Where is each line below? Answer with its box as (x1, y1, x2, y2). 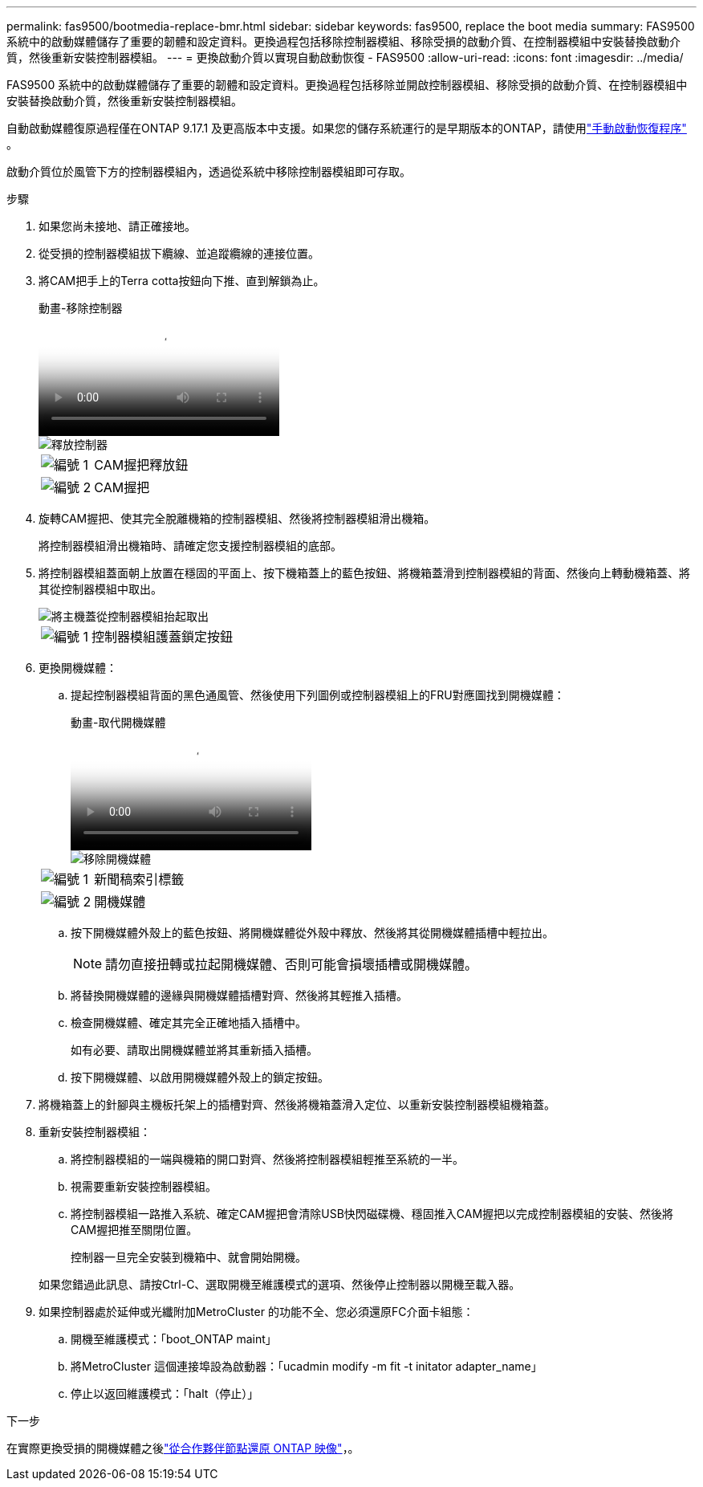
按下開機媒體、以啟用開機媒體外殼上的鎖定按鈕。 (71, 1070, 329, 1084)
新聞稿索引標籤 (94, 871, 185, 887)
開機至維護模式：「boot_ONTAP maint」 (71, 1332, 277, 1346)
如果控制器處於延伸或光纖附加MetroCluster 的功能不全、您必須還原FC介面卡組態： (39, 1305, 474, 1318)
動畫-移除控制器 (39, 301, 123, 315)
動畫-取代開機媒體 (71, 715, 166, 729)
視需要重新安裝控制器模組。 (71, 1179, 217, 1193)
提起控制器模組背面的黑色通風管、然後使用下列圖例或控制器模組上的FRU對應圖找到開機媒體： (71, 688, 565, 702)
